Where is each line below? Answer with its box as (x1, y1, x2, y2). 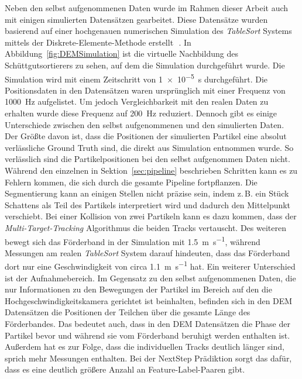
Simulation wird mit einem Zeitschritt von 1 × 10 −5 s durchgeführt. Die (5, 71, 268, 85)
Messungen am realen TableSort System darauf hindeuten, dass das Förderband (5, 246, 290, 259)
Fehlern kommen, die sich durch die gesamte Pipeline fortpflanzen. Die (5, 175, 258, 188)
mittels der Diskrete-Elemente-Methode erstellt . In (5, 36, 191, 48)
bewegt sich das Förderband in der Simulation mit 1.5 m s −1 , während (5, 233, 260, 247)
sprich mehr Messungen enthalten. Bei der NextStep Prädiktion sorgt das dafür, (5, 352, 292, 364)
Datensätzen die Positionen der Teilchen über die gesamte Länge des (5, 306, 250, 318)
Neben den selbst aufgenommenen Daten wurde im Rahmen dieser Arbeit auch (5, 2, 289, 13)
